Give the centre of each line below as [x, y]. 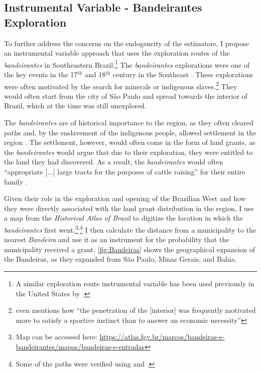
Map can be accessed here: [56, 337]
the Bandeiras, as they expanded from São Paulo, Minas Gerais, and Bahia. [120, 259]
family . [16, 181]
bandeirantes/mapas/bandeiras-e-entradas [80, 346]
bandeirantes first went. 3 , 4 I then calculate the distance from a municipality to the [130, 229]
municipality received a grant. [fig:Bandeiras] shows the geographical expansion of [130, 249]
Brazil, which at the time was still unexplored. [75, 106]
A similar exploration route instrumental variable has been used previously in [135, 284]
